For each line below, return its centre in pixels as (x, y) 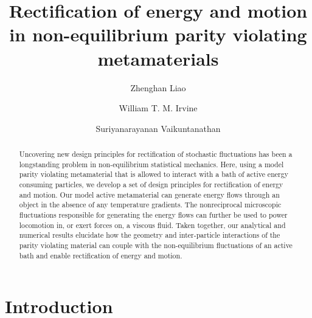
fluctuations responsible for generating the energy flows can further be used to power (153, 215)
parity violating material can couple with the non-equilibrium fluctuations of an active (156, 245)
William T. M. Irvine (158, 108)
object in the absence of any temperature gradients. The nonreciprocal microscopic (150, 205)
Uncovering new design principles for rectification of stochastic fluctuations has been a (156, 154)
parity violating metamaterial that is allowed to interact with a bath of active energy (154, 174)
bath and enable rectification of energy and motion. (101, 255)
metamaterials (158, 58)
